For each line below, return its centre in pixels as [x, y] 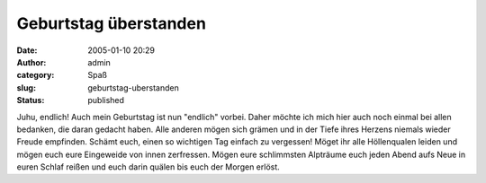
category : [36, 75]
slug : [26, 87]
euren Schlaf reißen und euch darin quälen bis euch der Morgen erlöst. [148, 167]
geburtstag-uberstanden [133, 87]
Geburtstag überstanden [112, 23]
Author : [31, 62]
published [106, 100]
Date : [27, 50]
